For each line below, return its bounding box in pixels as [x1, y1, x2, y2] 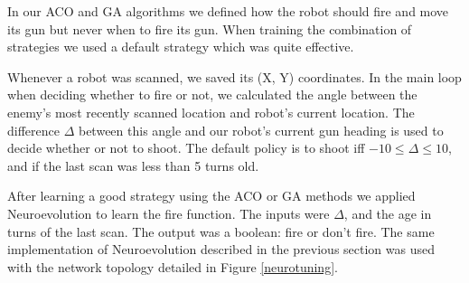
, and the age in [343, 203, 432, 222]
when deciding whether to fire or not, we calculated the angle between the [7, 85, 417, 104]
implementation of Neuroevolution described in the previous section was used [7, 240, 436, 259]
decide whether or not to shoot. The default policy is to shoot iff [7, 138, 365, 157]
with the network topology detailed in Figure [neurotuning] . [7, 257, 338, 276]
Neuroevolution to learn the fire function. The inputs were [7, 203, 330, 222]
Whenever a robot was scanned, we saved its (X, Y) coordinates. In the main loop [7, 67, 462, 86]
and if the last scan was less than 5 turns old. [7, 156, 259, 175]
